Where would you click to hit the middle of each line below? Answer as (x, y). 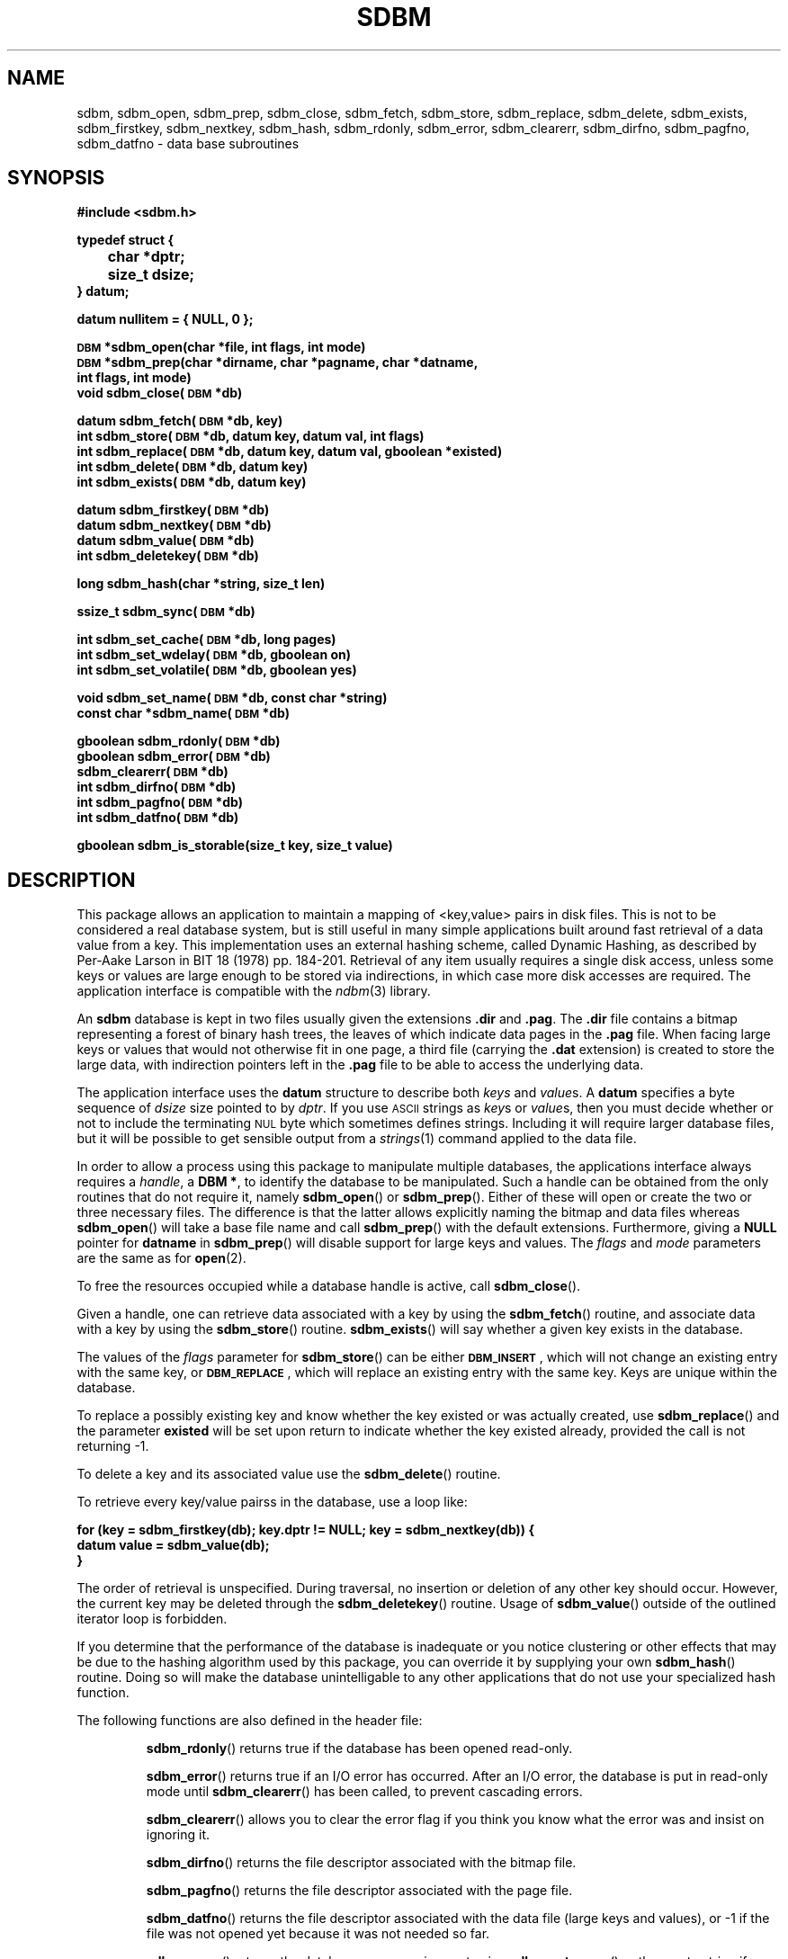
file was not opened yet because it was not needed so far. (318, 1934)
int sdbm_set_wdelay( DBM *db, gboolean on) (214, 655)
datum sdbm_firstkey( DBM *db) (173, 510)
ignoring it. (178, 1835)
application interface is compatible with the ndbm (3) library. (254, 991)
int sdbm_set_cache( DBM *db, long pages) (206, 640)
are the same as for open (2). (161, 1258)
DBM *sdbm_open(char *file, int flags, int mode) (221, 347)
